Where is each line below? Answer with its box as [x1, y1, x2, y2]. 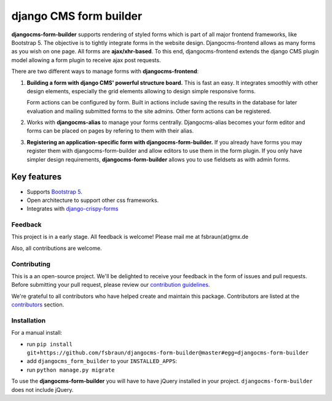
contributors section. [11, 301, 65, 308]
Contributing [11, 260, 50, 268]
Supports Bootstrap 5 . [26, 188, 83, 195]
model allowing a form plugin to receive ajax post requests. [11, 56, 161, 64]
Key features [11, 172, 61, 182]
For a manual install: [11, 329, 63, 337]
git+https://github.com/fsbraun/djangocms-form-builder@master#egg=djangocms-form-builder [26, 349, 309, 356]
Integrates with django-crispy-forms [26, 205, 119, 212]
